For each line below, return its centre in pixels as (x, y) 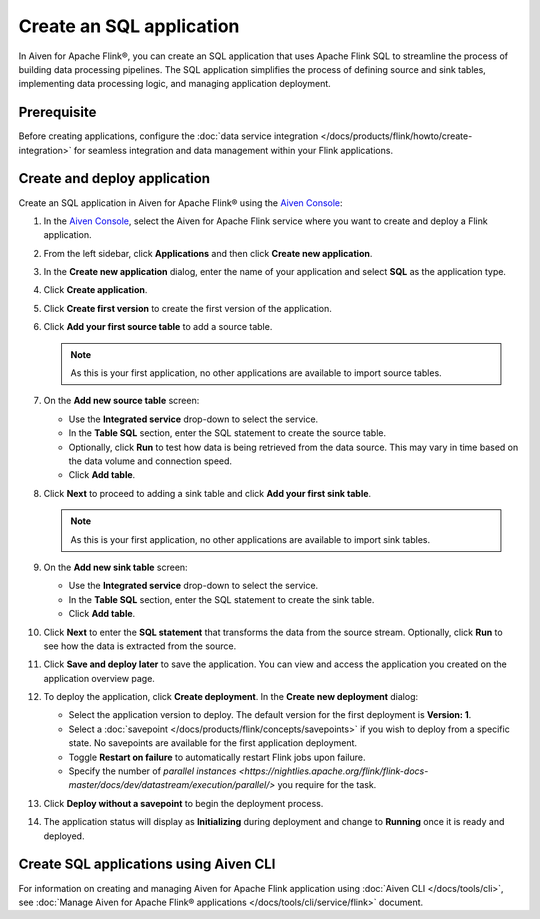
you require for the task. (327, 785)
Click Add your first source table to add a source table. (158, 327)
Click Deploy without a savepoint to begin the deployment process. (183, 803)
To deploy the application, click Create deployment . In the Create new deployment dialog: (231, 697)
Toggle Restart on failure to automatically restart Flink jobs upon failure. (217, 757)
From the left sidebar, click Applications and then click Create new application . (208, 253)
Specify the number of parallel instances (152, 771)
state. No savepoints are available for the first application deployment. (213, 743)
